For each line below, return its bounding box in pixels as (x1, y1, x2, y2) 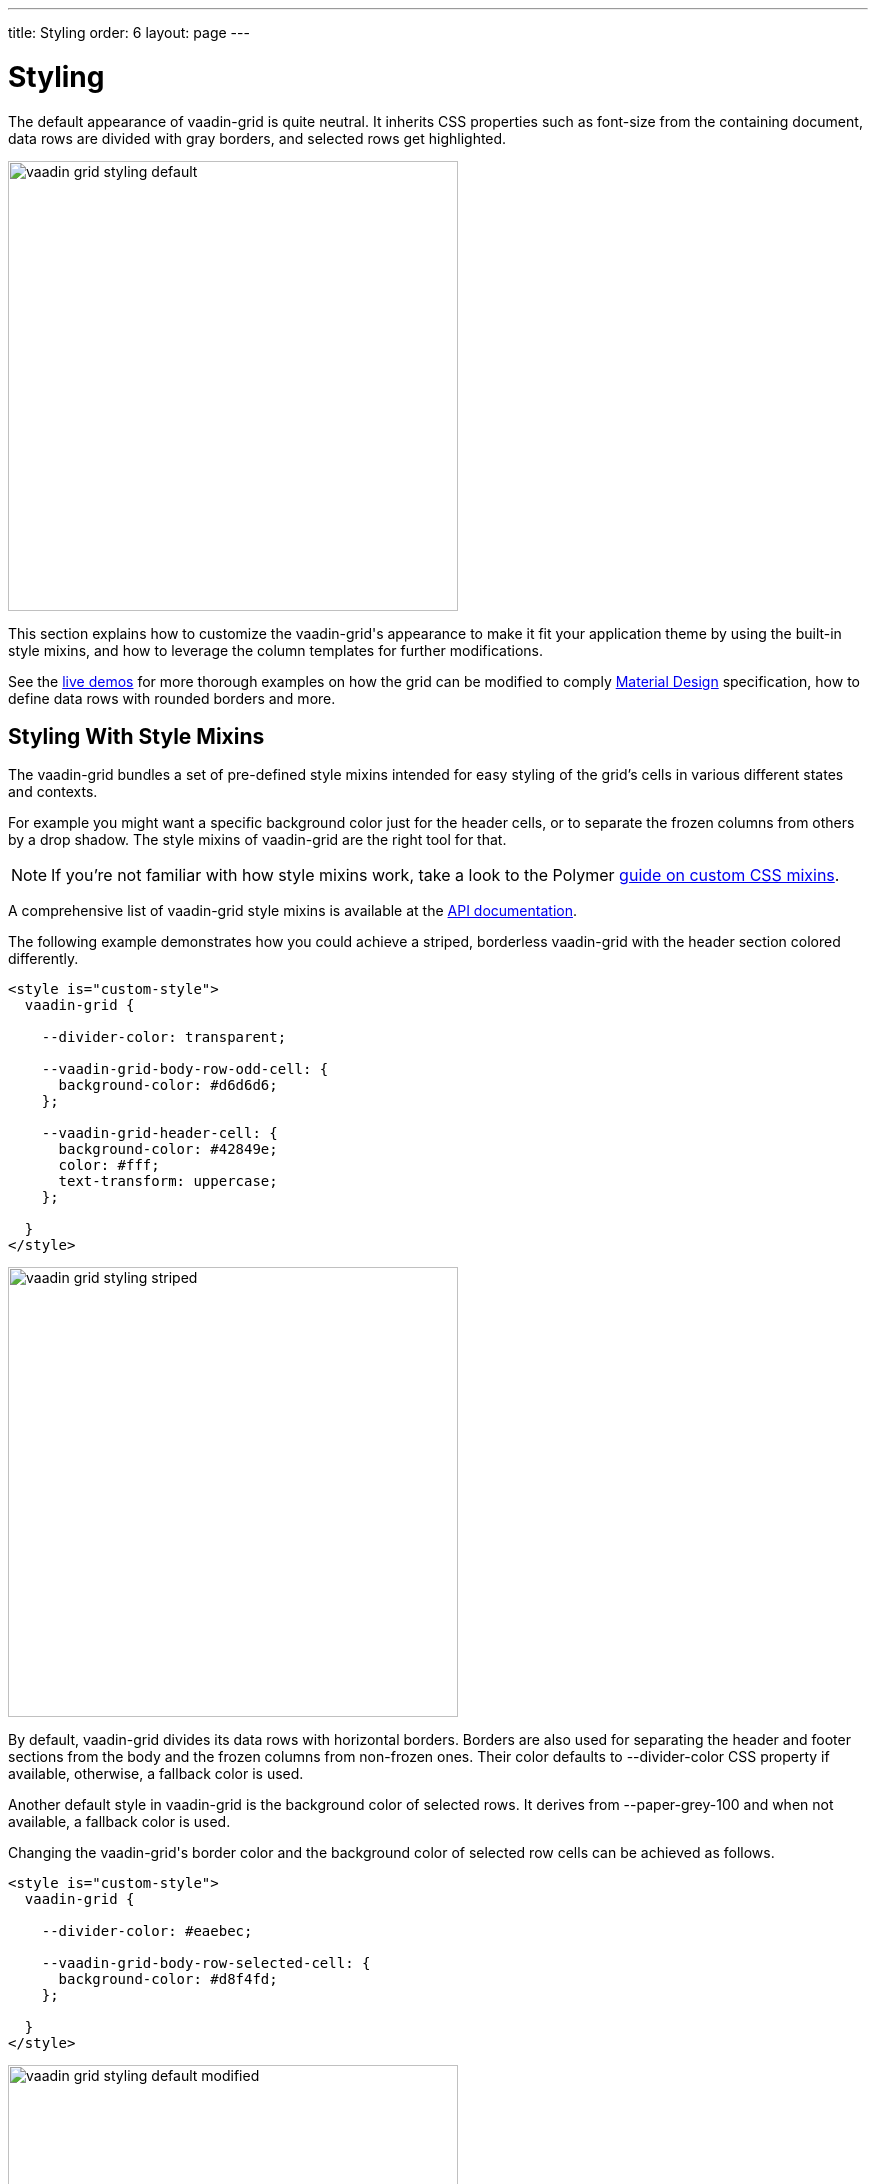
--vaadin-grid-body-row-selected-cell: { (41, 1955, 371, 1972)
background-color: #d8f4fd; (58, 1971, 278, 1988)
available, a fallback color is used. (8, 1813, 231, 1831)
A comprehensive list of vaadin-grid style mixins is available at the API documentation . (8, 902, 577, 920)
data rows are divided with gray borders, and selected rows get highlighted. (8, 129, 507, 147)
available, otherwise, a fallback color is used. (8, 1765, 304, 1783)
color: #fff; (58, 1157, 160, 1174)
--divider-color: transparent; (41, 1029, 287, 1046)
